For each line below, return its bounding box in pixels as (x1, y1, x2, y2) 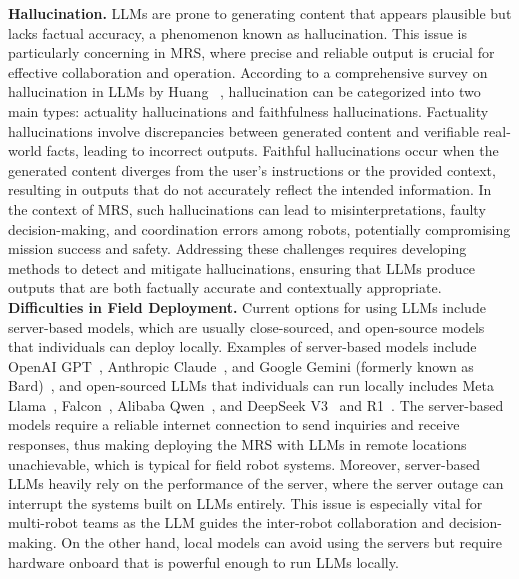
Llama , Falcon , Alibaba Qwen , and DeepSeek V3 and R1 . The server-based (8, 394, 504, 415)
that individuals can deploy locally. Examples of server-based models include (8, 336, 477, 357)
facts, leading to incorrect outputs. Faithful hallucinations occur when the (46, 140, 499, 161)
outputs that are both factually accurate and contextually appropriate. (8, 277, 442, 298)
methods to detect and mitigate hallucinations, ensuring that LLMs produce (8, 257, 476, 278)
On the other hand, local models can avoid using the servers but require (61, 532, 503, 553)
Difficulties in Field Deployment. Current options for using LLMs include (8, 296, 486, 317)
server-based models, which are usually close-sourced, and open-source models (8, 316, 485, 337)
